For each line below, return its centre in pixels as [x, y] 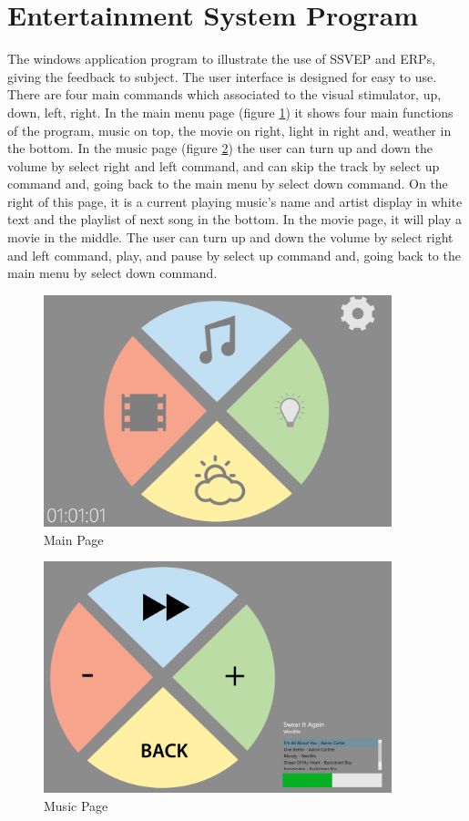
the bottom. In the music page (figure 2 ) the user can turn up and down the [220, 148]
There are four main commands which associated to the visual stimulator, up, [224, 94]
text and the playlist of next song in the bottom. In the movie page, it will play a [235, 219]
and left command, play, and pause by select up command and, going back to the [234, 255]
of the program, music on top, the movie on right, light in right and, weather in [229, 130]
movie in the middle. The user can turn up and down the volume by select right [230, 237]
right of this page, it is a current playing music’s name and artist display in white [235, 201]
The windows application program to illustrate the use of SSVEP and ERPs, [222, 59]
